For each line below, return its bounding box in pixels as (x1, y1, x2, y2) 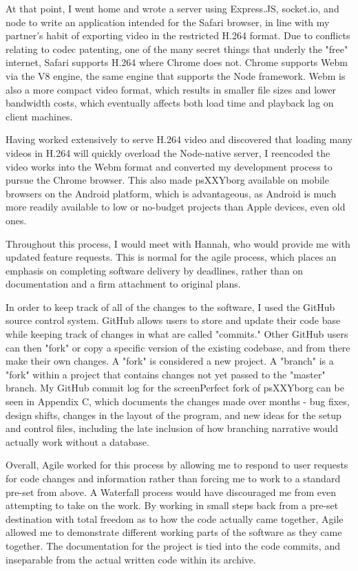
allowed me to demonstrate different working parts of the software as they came (6, 525, 342, 539)
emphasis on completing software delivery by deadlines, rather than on (6, 263, 304, 277)
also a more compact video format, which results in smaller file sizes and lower (6, 82, 337, 96)
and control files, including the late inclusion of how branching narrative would (6, 421, 338, 435)
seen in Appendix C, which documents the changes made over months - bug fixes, (6, 394, 350, 409)
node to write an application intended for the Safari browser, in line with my (6, 14, 330, 29)
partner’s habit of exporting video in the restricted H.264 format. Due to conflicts (6, 28, 350, 43)
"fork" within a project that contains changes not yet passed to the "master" (6, 367, 326, 381)
